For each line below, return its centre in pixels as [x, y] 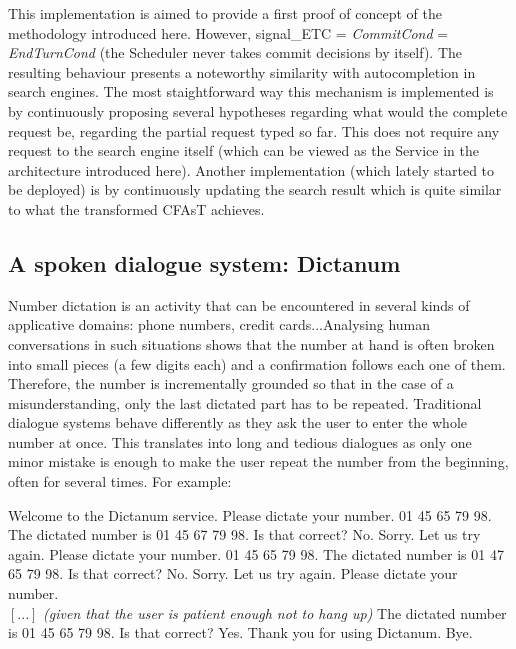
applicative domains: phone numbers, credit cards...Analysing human [219, 324]
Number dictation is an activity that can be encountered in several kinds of [239, 304]
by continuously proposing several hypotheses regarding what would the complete [258, 110]
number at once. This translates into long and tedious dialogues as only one [240, 441]
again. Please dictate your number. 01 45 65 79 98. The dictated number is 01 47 [256, 553]
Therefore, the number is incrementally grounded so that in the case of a [231, 383]
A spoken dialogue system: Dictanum [204, 262]
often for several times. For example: [120, 481]
